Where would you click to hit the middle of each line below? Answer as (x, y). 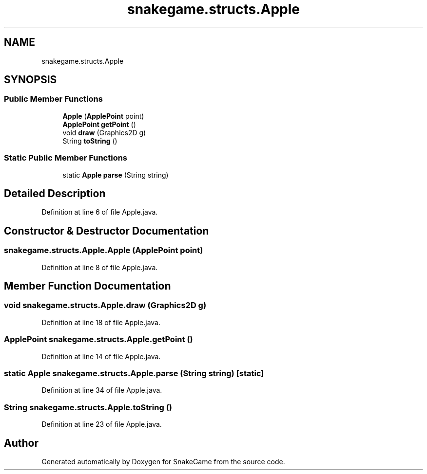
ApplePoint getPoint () (99, 124)
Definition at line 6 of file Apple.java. (100, 212)
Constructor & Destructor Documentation (107, 231)
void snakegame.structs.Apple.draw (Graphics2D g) (105, 305)
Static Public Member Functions (66, 158)
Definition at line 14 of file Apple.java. (101, 356)
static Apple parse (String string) (116, 175)
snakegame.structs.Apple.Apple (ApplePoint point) (104, 250)
